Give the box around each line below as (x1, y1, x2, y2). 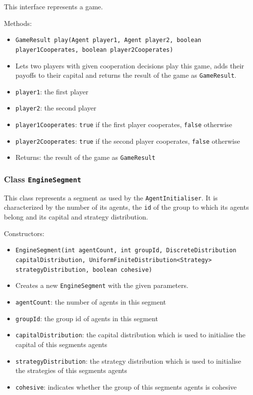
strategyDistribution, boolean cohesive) (15, 266, 152, 273)
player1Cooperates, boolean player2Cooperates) (15, 46, 173, 53)
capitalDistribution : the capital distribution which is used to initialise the (15, 329, 246, 340)
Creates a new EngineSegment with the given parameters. (15, 280, 188, 290)
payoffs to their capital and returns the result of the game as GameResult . (15, 70, 237, 80)
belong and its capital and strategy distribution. (4, 212, 148, 222)
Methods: (4, 18, 32, 28)
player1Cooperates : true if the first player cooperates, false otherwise (15, 119, 232, 130)
